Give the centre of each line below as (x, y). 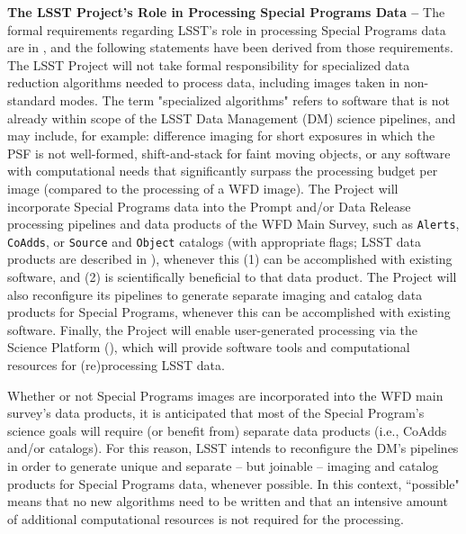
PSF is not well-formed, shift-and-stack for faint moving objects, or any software (229, 153)
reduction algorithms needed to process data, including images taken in (204, 82)
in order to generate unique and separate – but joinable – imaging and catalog (223, 465)
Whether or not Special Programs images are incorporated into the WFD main (225, 395)
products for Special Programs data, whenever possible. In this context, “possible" (233, 483)
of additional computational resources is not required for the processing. (206, 518)
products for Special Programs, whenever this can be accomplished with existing (229, 312)
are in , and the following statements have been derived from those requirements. (230, 47)
